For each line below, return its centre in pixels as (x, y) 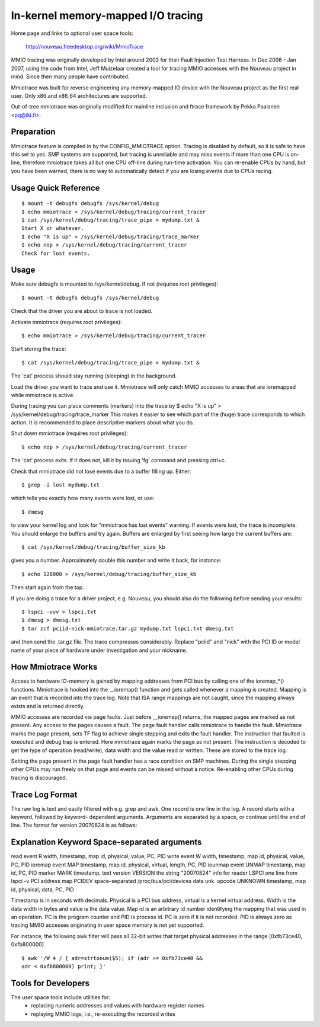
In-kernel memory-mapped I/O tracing (107, 15)
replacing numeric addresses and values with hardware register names (118, 1006)
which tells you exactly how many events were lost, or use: (83, 498)
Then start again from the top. (47, 587)
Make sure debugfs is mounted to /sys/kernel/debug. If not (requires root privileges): (115, 284)
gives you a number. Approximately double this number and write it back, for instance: (116, 561)
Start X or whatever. (53, 228)
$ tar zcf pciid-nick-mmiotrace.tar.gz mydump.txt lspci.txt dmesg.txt (128, 628)
